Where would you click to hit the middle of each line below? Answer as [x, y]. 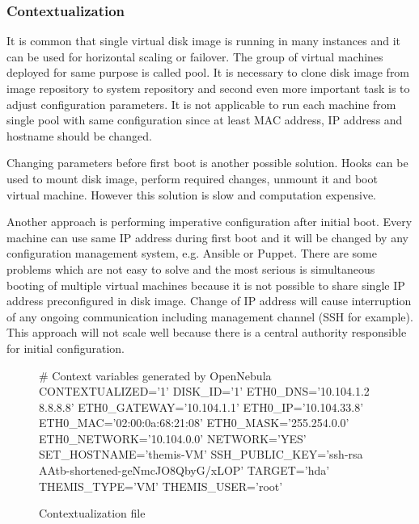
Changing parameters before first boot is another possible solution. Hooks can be [207, 163]
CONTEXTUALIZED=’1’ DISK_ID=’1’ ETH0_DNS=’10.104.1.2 [204, 391]
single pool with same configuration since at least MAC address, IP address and [205, 120]
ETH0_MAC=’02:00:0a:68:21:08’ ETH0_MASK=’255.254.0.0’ [194, 423]
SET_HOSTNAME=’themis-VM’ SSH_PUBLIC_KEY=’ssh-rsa [201, 454]
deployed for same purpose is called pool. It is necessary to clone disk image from [208, 72]
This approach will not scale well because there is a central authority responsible [207, 332]
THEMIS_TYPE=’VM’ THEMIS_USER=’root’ [161, 486]
